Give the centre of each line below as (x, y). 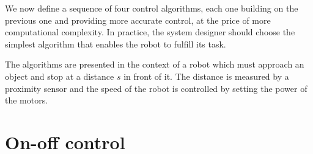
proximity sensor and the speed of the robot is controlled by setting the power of (156, 88)
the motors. (27, 100)
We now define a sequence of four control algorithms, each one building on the (152, 8)
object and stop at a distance (60, 76)
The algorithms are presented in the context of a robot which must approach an (155, 64)
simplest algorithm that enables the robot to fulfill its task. (116, 44)
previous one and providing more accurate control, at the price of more (138, 20)
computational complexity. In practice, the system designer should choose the (150, 32)
